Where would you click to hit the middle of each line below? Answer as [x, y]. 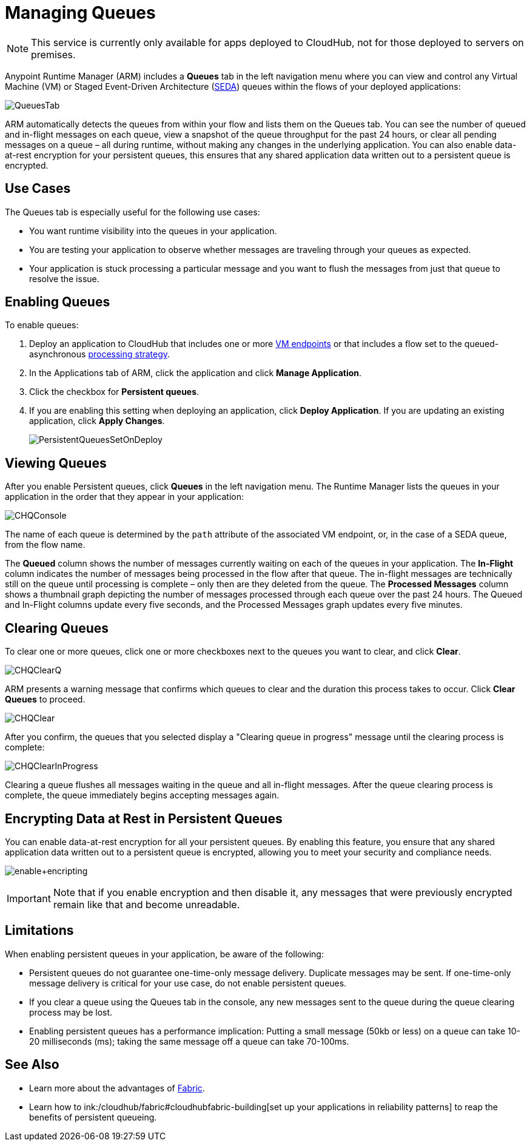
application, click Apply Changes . [97, 421]
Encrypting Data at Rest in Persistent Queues [144, 818]
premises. [53, 54]
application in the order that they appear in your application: [124, 497]
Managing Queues [80, 13]
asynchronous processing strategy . [100, 354]
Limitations [39, 931]
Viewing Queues [56, 463]
